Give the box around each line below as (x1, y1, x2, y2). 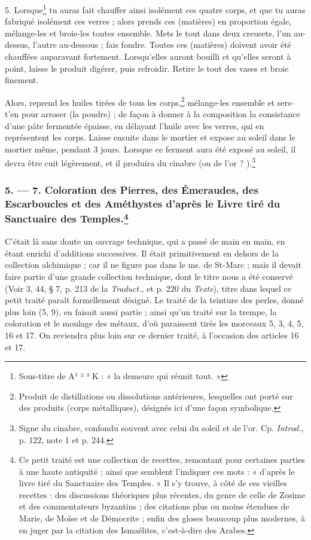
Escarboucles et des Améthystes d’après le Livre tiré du (5, 196, 280, 210)
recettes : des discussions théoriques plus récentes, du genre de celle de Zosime (19, 488, 306, 501)
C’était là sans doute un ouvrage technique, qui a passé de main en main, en (5, 235, 285, 248)
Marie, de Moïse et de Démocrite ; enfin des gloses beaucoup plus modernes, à (19, 512, 306, 524)
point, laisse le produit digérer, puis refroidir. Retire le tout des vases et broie (5, 62, 289, 74)
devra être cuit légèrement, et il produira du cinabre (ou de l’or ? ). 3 (5, 155, 256, 169)
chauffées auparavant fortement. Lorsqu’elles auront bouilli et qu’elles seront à (5, 50, 291, 63)
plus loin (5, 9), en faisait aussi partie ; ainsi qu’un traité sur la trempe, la (5, 305, 277, 318)
